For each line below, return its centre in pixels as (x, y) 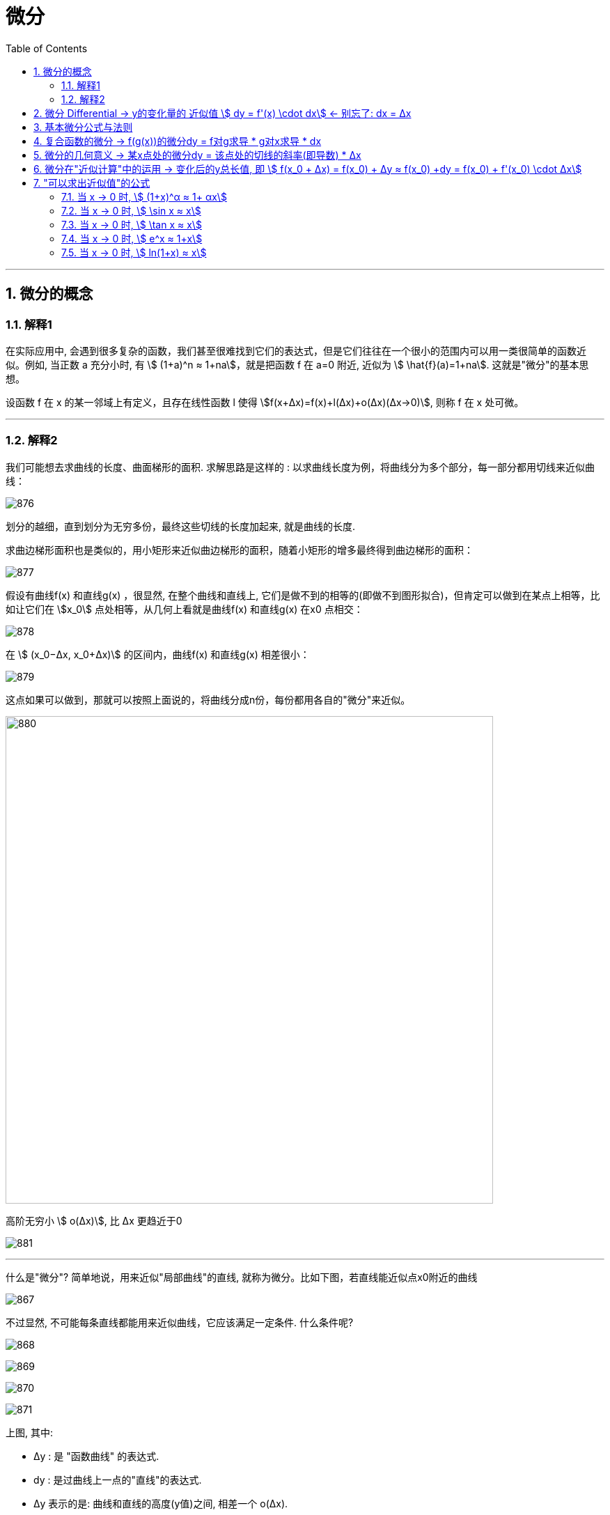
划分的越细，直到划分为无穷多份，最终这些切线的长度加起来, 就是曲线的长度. (181, 526)
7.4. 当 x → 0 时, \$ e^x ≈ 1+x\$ (132, 238)
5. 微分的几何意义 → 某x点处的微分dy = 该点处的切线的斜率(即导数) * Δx (197, 155)
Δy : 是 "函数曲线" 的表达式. (96, 1456)
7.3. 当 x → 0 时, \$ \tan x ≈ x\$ (132, 224)
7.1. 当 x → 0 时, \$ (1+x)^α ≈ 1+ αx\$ (144, 196)
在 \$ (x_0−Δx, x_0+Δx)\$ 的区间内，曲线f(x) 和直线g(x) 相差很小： (158, 654)
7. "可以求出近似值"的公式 (92, 182)
